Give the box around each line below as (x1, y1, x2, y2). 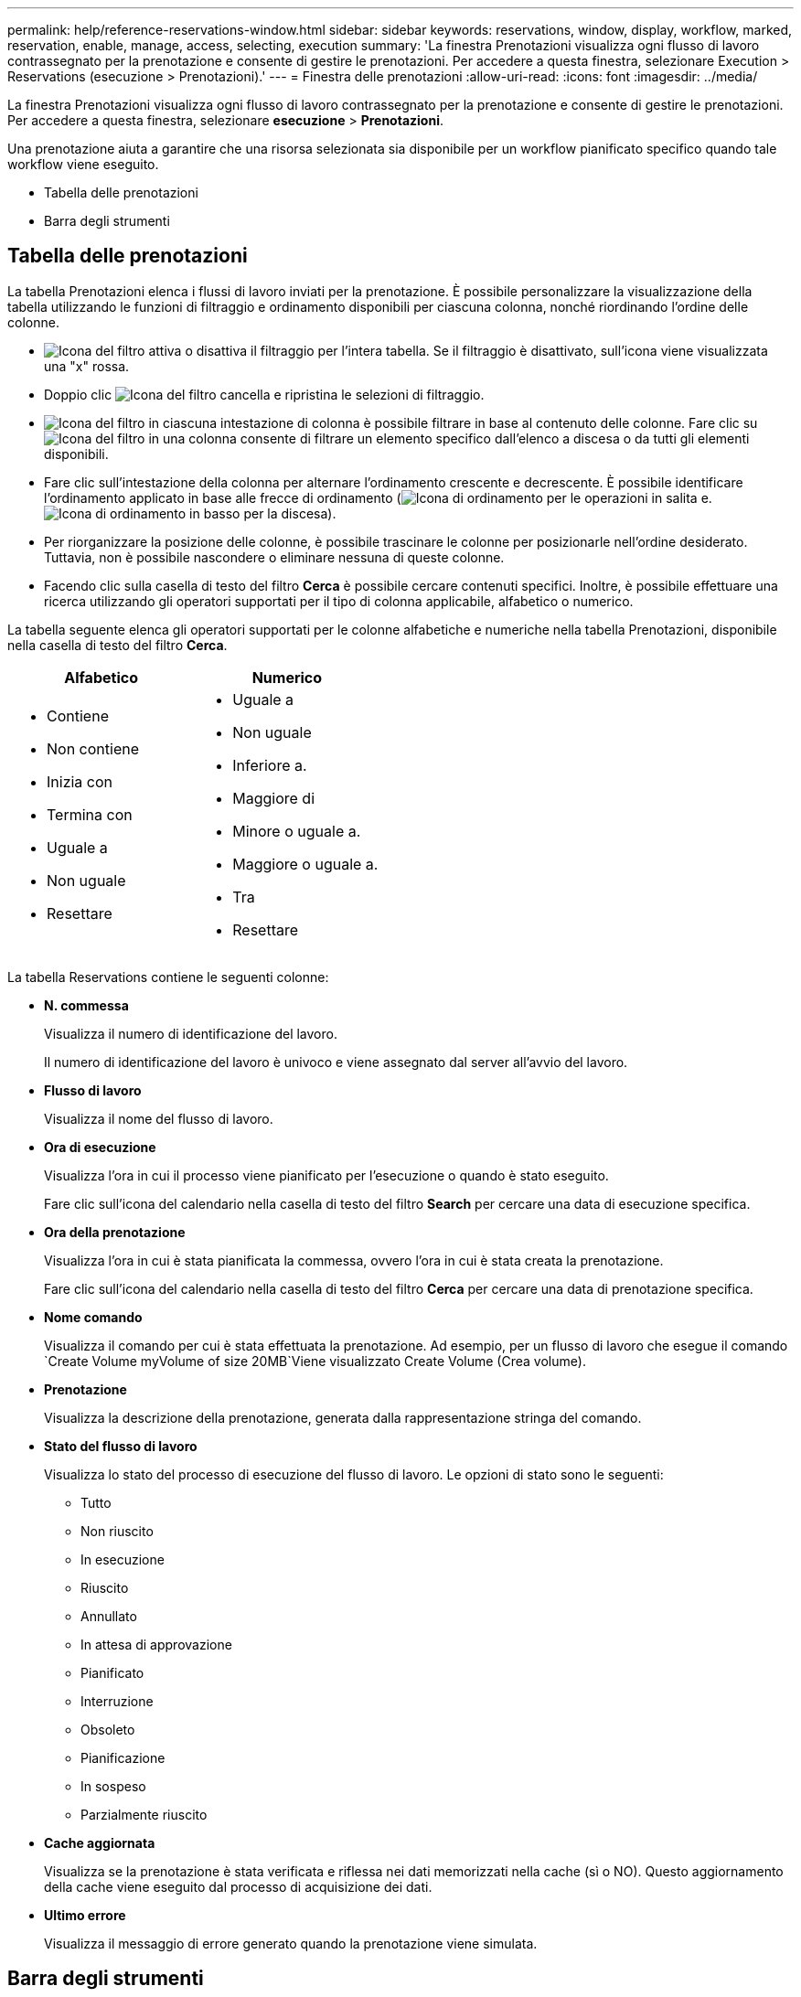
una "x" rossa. (44, 358, 130, 374)
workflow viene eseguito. (7, 156, 159, 172)
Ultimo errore (44, 1906, 126, 1923)
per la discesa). (243, 505, 336, 521)
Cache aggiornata (44, 1834, 155, 1851)
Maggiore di (232, 788, 315, 807)
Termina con (47, 805, 133, 824)
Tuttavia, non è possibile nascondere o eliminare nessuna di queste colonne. (44, 549, 505, 565)
